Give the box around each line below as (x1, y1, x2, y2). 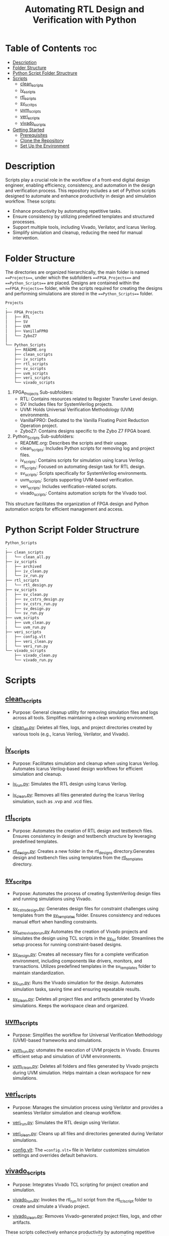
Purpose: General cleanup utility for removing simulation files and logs (12, 709, 158, 715)
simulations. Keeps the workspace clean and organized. (12, 1002, 129, 1009)
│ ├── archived (5, 564, 42, 569)
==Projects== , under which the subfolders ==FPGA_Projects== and (5, 275, 141, 281)
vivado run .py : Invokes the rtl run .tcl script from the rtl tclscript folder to (12, 1196, 152, 1204)
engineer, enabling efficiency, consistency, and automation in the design (5, 182, 155, 189)
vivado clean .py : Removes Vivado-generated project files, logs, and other (12, 1213, 162, 1220)
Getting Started (12, 127, 44, 133)
